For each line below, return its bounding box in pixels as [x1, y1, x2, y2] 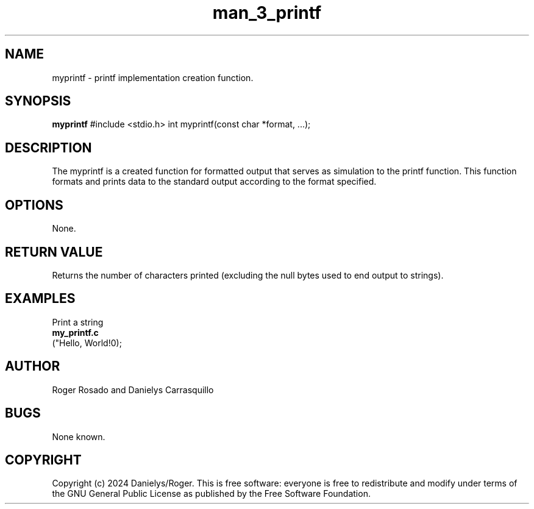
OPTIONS [5, 197, 63, 213]
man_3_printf [212, 2, 322, 23]
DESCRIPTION [5, 140, 92, 155]
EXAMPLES [5, 291, 76, 307]
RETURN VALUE [5, 244, 103, 260]
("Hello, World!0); [52, 337, 122, 348]
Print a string [52, 316, 104, 327]
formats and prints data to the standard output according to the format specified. [52, 176, 377, 187]
